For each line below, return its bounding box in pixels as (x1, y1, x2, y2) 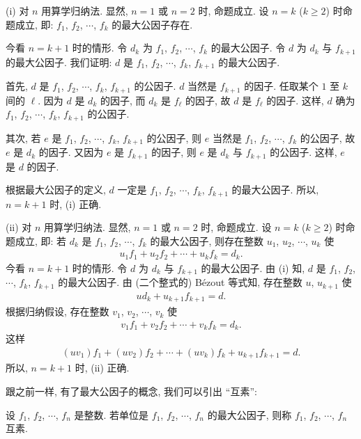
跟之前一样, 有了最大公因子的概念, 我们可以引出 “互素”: (6, 383, 257, 398)
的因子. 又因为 (38, 145, 104, 159)
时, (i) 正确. (49, 196, 102, 211)
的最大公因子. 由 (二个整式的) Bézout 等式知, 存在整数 (58, 275, 302, 289)
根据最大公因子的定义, (6, 182, 106, 197)
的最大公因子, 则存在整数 (150, 233, 263, 248)
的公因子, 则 (146, 130, 202, 145)
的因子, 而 (100, 93, 146, 107)
